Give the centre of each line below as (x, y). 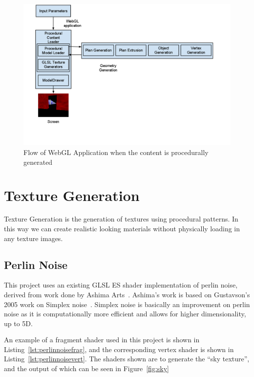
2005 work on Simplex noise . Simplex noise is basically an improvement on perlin (127, 304)
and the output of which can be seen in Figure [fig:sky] (86, 368)
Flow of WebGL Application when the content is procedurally (116, 152)
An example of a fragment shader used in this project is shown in (102, 340)
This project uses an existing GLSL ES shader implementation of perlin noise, (121, 285)
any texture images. (33, 238)
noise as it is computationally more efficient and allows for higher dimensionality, (125, 314)
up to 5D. (18, 323)
